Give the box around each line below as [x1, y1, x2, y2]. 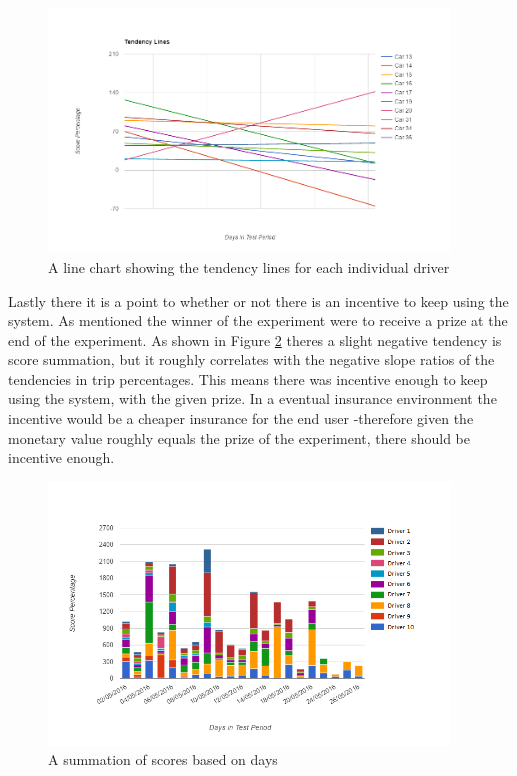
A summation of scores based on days [48, 749, 278, 770]
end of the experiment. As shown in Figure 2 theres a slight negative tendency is [8, 329, 502, 350]
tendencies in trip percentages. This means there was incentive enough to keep [8, 368, 488, 389]
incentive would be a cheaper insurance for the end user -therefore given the [8, 408, 474, 429]
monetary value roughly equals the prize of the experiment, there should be [8, 427, 470, 448]
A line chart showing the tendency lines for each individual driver [48, 256, 450, 277]
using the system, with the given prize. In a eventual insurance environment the [8, 388, 497, 409]
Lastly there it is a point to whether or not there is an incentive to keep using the [8, 290, 509, 311]
